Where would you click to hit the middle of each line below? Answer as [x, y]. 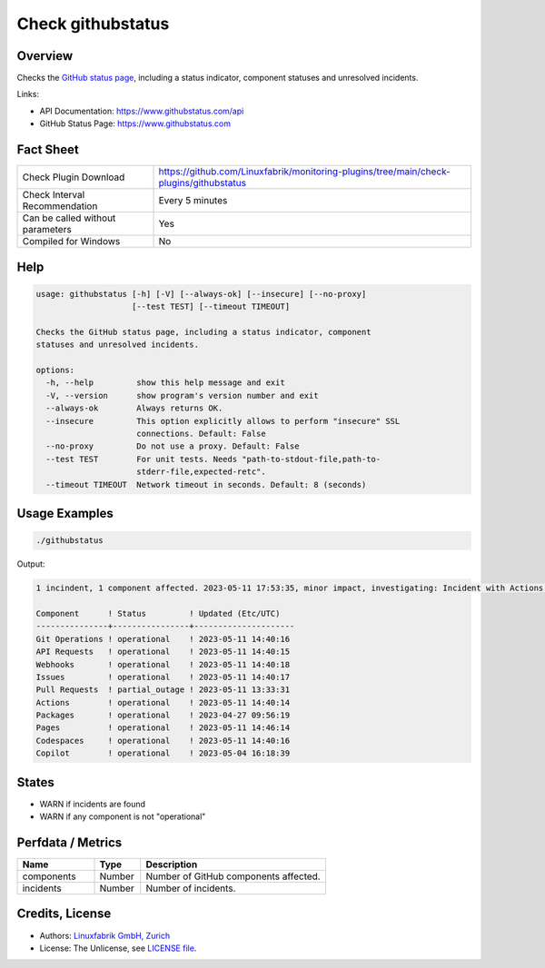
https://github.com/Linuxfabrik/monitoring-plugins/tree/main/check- [305, 172]
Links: [28, 94]
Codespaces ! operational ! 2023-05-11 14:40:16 [163, 741]
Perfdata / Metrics [69, 842]
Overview [45, 56]
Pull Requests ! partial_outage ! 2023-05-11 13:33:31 [163, 690]
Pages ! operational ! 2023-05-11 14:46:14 [163, 728]
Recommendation [60, 206]
